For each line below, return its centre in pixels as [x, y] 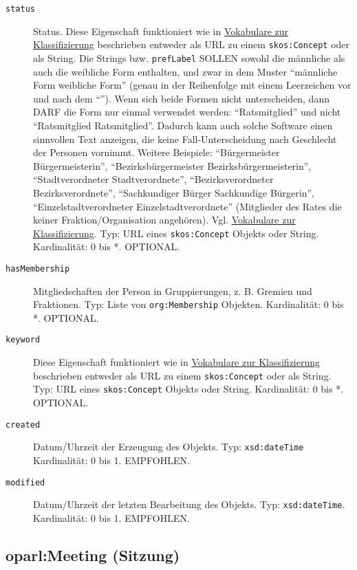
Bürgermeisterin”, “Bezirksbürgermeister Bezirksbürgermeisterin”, [172, 165]
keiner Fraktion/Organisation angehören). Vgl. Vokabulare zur [164, 220]
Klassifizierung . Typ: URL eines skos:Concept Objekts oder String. [176, 233]
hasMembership [38, 268]
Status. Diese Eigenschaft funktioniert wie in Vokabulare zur [161, 31]
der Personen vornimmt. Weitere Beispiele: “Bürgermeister [156, 152]
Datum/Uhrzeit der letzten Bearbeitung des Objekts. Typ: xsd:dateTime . [189, 504]
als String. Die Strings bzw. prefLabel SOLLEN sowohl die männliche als [189, 57]
